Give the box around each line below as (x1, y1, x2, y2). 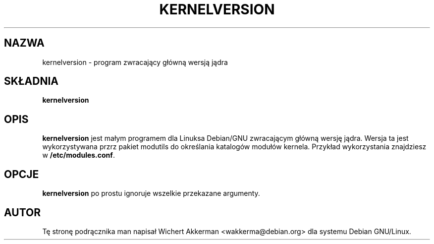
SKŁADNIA (4, 75, 58, 88)
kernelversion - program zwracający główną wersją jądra (42, 58, 228, 66)
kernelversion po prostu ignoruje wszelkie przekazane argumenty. (42, 189, 260, 198)
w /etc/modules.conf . (42, 151, 115, 160)
